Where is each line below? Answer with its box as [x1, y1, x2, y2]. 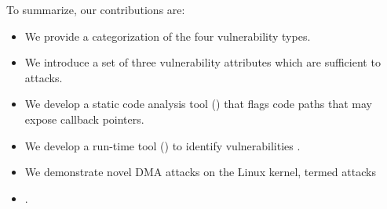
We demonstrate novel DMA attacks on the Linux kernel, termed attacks [24, 164, 376, 180]
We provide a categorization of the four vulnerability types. [24, 27, 311, 44]
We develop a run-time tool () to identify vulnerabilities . [24, 137, 301, 153]
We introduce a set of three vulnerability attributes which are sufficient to [24, 54, 381, 70]
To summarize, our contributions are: [6, 2, 185, 17]
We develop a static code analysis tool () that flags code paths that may [24, 95, 372, 112]
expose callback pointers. [24, 110, 144, 127]
